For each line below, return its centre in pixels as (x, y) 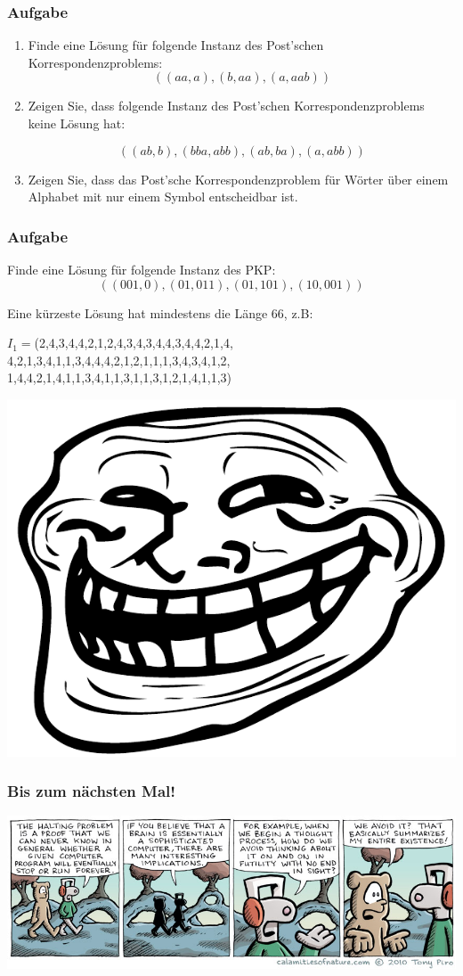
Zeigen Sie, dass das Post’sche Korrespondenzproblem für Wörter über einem (238, 179)
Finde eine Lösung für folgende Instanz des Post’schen (176, 45)
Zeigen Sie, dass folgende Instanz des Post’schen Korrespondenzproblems (226, 106)
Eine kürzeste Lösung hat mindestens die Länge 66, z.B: (160, 312)
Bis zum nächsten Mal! (91, 791)
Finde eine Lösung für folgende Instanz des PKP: (142, 269)
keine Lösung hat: (77, 123)
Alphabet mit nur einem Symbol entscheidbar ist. (163, 197)
